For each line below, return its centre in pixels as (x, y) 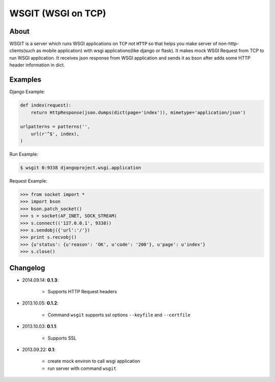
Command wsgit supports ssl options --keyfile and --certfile (119, 315)
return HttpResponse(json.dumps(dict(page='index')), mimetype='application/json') (138, 112)
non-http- (229, 44)
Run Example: (24, 154)
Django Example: (27, 92)
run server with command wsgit (82, 368)
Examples (25, 80)
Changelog (27, 268)
